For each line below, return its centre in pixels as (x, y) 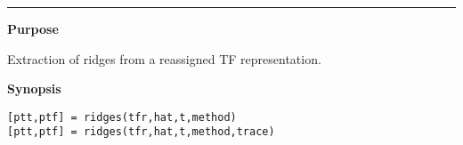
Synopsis (34, 89)
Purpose (33, 28)
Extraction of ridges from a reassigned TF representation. (164, 58)
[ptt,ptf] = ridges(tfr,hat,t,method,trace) (141, 132)
